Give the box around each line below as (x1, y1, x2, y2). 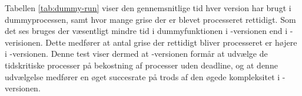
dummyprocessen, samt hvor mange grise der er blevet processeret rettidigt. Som (5, 13, 296, 25)
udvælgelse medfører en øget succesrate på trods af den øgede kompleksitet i (5, 70, 280, 83)
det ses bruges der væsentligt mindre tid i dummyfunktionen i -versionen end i (5, 25, 288, 37)
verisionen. (5, 36, 43, 48)
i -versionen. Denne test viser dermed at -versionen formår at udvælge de (5, 47, 268, 60)
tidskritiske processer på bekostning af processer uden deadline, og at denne (5, 59, 278, 71)
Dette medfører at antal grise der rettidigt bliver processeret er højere (45, 36, 297, 48)
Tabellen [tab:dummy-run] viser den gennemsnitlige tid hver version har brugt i (5, 2, 291, 13)
